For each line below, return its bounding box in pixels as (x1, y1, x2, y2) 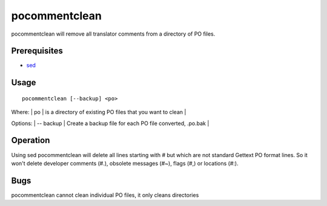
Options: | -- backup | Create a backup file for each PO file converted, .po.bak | (11, 120, 210, 127)
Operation (11, 135, 50, 146)
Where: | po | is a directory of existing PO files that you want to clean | (11, 109, 187, 116)
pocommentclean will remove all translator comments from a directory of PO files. (11, 30, 216, 37)
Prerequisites (11, 46, 63, 56)
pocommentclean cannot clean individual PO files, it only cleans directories (11, 191, 199, 199)
